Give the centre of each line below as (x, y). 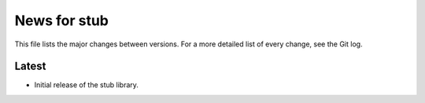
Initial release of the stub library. (87, 85)
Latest (30, 66)
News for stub (62, 20)
